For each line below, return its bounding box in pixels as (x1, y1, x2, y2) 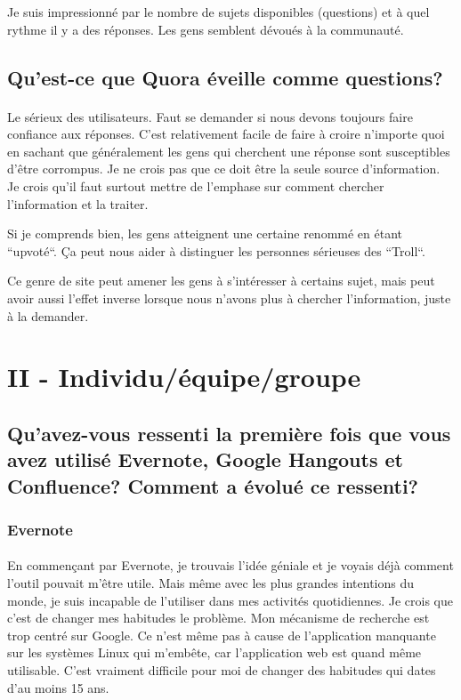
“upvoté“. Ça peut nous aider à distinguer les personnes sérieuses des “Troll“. (7, 241, 425, 260)
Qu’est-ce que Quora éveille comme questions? (7, 63, 443, 91)
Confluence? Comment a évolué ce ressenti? (7, 471, 418, 499)
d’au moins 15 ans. (7, 678, 109, 696)
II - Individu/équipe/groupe (7, 358, 361, 395)
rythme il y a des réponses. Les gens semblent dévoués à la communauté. (7, 20, 404, 38)
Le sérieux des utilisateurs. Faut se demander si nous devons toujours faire (7, 107, 413, 125)
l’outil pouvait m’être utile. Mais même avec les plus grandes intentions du (7, 574, 415, 592)
